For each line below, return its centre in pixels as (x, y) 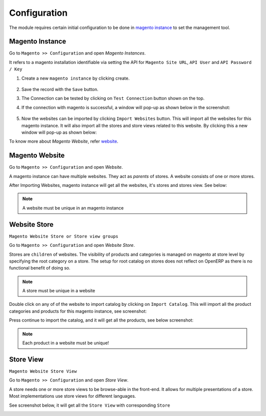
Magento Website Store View (43, 371)
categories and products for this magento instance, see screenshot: (78, 311)
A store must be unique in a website (59, 291)
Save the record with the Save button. (60, 89)
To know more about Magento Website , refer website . (64, 141)
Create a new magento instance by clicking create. (76, 78)
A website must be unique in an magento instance (73, 208)
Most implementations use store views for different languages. (73, 396)
